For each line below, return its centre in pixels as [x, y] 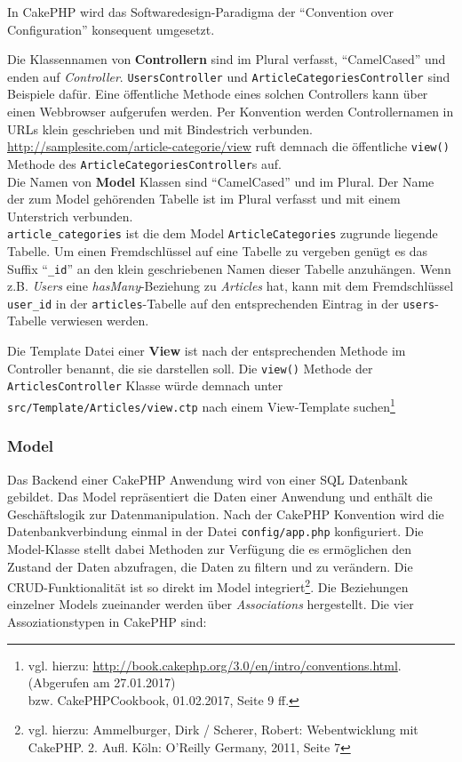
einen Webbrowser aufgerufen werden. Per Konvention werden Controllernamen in [231, 112]
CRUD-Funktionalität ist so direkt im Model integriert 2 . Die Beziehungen [208, 586]
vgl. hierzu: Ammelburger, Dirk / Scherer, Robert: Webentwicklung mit [223, 730]
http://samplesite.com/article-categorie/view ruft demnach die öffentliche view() [228, 146]
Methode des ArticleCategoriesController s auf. [144, 163]
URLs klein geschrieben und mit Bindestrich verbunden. [160, 128]
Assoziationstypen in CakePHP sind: [107, 621]
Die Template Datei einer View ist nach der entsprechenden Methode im [207, 351]
